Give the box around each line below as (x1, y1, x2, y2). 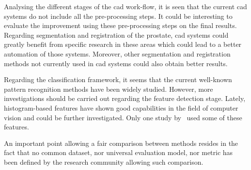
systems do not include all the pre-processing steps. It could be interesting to (4, 11, 233, 21)
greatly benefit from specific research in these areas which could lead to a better (4, 39, 242, 49)
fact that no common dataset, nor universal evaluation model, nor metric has (4, 147, 233, 157)
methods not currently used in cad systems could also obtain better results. (4, 58, 228, 68)
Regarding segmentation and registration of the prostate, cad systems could (4, 29, 229, 40)
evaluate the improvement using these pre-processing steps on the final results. (4, 20, 237, 30)
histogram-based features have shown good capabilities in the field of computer (4, 102, 238, 113)
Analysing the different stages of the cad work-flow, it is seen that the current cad (4, 1, 247, 11)
